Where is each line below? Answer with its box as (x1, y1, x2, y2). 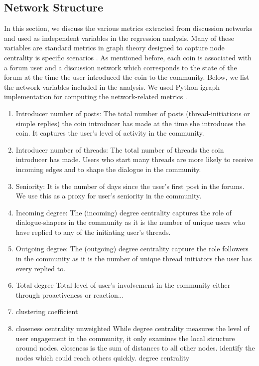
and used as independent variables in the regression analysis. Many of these (4, 32, 234, 43)
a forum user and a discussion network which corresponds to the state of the (4, 62, 237, 72)
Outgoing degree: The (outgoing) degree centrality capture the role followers (15, 243, 249, 254)
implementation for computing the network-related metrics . (4, 91, 187, 102)
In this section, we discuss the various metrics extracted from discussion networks (4, 23, 253, 33)
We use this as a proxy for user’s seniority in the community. (15, 190, 202, 201)
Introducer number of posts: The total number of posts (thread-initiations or (15, 108, 250, 118)
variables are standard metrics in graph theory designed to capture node (4, 42, 225, 53)
